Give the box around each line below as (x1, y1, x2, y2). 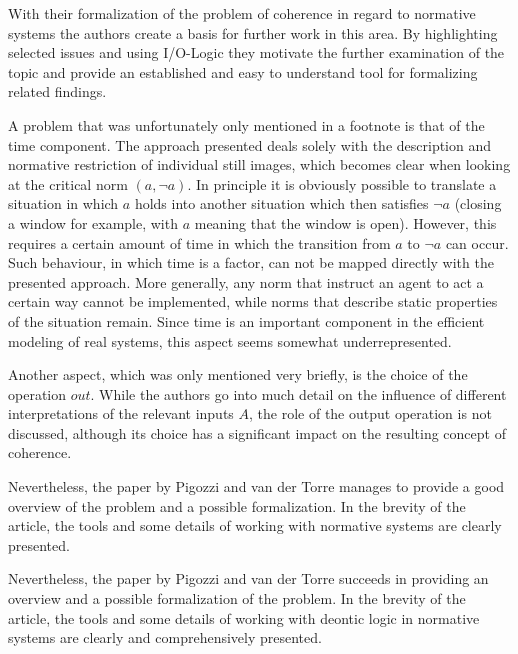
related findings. (8, 81, 107, 102)
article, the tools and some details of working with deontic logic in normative (8, 607, 480, 628)
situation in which (8, 193, 119, 214)
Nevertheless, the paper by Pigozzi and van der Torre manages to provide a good (8, 476, 505, 497)
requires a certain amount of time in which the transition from (8, 232, 391, 253)
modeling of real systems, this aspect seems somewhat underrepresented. (8, 330, 452, 351)
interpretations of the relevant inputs (8, 403, 234, 424)
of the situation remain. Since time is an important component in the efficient (8, 310, 485, 331)
